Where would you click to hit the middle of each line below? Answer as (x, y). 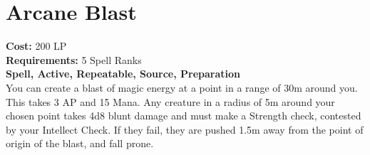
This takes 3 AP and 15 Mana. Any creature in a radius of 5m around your (170, 101)
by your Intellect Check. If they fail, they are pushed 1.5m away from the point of (185, 129)
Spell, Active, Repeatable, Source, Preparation (123, 74)
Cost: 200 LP (36, 46)
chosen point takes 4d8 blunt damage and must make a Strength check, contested (184, 116)
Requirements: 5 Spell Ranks (74, 59)
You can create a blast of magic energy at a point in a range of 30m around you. (182, 87)
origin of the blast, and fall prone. (80, 143)
